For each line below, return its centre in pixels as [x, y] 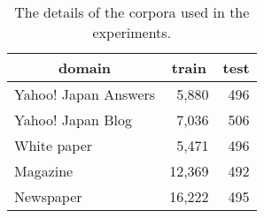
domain [85, 68]
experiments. [132, 32]
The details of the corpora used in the [132, 12]
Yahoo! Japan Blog [73, 120]
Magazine [44, 171]
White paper [54, 145]
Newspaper [48, 196]
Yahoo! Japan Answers [85, 94]
